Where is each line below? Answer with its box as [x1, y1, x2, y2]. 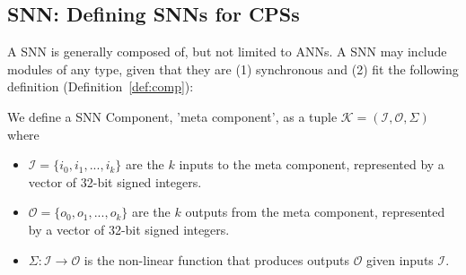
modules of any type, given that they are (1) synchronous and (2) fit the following [7, 59, 459, 78]
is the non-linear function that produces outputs [84, 250, 349, 269]
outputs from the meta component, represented [185, 202, 445, 221]
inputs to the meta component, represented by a [179, 155, 444, 174]
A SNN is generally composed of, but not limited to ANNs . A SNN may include [7, 42, 447, 61]
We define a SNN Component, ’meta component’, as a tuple [7, 107, 338, 125]
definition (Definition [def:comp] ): [7, 77, 194, 96]
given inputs [366, 250, 434, 269]
